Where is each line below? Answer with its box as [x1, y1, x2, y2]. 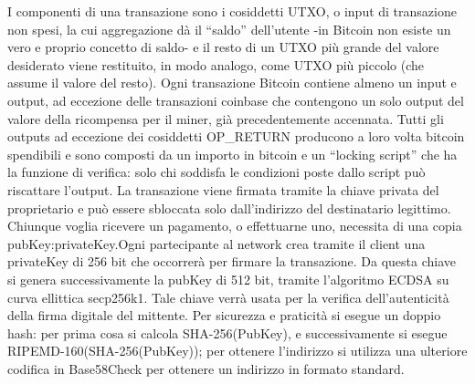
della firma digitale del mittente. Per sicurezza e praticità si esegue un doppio [7, 306, 441, 325]
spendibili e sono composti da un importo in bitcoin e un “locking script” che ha [7, 144, 458, 163]
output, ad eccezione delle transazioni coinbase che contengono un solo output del [7, 90, 464, 109]
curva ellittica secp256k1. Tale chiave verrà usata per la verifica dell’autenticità [7, 287, 449, 306]
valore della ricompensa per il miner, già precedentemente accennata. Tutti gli [7, 109, 444, 128]
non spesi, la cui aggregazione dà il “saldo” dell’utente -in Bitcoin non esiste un [7, 19, 451, 38]
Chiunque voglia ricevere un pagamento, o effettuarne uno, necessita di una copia [7, 216, 462, 235]
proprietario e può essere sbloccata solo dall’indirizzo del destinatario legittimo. [7, 198, 451, 217]
